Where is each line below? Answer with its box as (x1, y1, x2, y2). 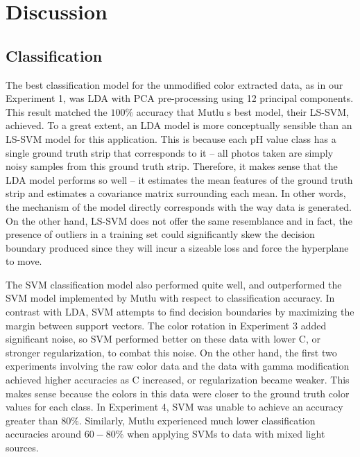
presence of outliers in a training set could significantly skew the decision (6, 227, 315, 241)
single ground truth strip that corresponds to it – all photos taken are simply (6, 145, 334, 159)
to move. (6, 254, 42, 268)
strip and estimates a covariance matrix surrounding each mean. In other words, (6, 186, 346, 200)
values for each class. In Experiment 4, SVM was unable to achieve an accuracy (6, 399, 343, 414)
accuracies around (6, 426, 82, 441)
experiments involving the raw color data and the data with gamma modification (6, 359, 350, 373)
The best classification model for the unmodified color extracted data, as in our (6, 77, 343, 92)
